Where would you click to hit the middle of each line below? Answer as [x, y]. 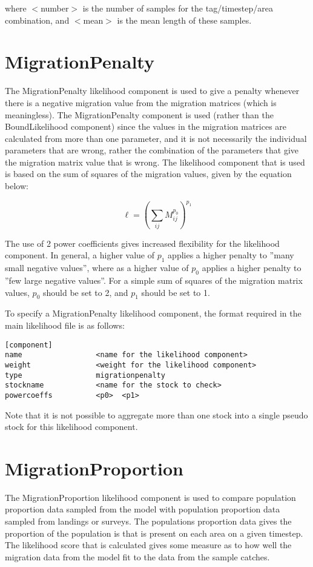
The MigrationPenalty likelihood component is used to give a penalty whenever [152, 91]
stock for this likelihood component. [71, 427]
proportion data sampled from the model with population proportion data [143, 509]
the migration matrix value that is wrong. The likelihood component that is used [155, 162]
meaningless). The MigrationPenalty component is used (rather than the [139, 114]
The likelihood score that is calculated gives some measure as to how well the [148, 545]
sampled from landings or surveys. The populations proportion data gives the [148, 521]
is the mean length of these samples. [184, 20]
